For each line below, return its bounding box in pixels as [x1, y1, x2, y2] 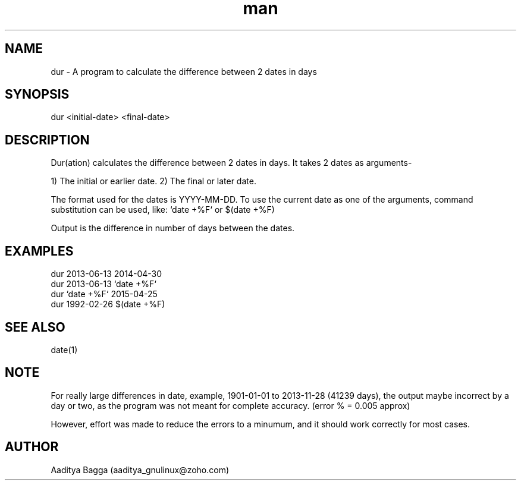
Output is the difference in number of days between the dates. [51, 223, 295, 234]
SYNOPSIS [5, 87, 70, 102]
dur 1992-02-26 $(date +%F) [51, 299, 165, 310]
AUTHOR [5, 439, 59, 455]
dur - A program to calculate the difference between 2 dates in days [51, 66, 317, 77]
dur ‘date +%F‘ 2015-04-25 [51, 289, 158, 300]
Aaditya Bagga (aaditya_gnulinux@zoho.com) [51, 464, 230, 475]
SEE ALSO [5, 319, 65, 335]
